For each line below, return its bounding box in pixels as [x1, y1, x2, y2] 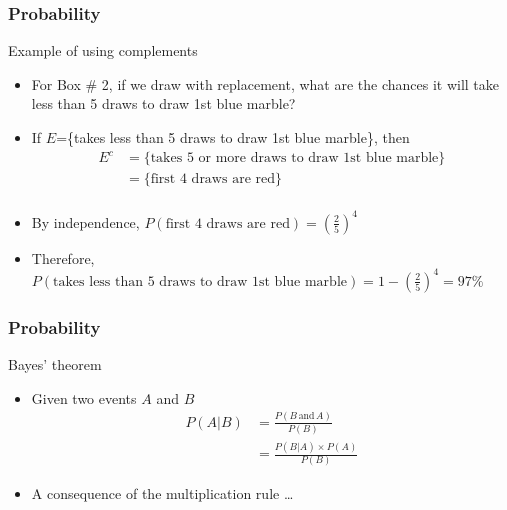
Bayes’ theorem [8, 354, 102, 374]
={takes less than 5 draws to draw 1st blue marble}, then [56, 127, 410, 147]
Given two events [31, 387, 137, 408]
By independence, [31, 211, 140, 232]
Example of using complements [8, 40, 198, 61]
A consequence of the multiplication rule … [31, 482, 294, 503]
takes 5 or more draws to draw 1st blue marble [150, 151, 439, 166]
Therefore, [31, 247, 95, 268]
